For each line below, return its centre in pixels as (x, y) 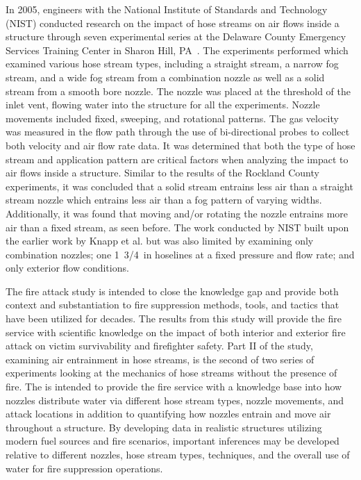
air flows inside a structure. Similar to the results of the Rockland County (162, 173)
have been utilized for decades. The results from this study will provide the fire (174, 318)
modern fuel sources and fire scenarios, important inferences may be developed (173, 441)
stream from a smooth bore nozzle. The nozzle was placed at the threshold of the (178, 91)
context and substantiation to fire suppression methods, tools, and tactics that (173, 305)
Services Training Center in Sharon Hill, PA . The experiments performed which (177, 50)
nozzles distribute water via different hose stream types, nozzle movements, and (175, 400)
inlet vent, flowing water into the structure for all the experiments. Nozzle (163, 105)
